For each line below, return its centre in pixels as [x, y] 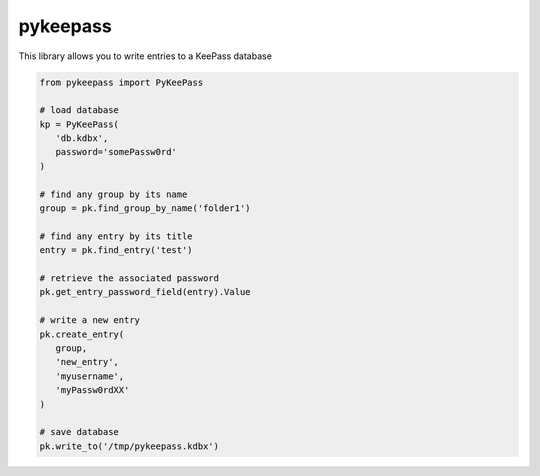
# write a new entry [89, 320]
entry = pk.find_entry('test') [116, 250]
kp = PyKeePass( [79, 124]
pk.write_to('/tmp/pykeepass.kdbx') [129, 446]
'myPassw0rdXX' [92, 390]
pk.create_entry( [82, 334]
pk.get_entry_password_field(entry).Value [145, 292]
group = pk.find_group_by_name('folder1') [145, 208]
